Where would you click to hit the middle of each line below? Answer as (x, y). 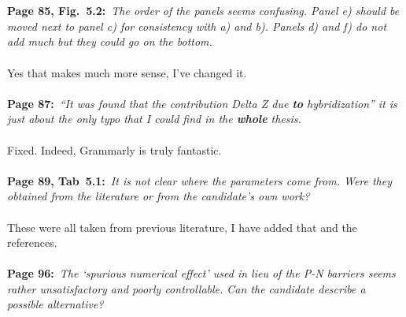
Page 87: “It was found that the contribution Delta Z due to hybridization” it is (202, 103)
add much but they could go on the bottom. (110, 41)
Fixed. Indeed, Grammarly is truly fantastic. (114, 149)
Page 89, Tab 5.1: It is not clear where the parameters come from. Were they (200, 180)
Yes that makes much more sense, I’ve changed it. (127, 72)
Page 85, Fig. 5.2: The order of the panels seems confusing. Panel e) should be (203, 11)
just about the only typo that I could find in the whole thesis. (154, 119)
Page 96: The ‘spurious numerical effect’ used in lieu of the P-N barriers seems (201, 273)
